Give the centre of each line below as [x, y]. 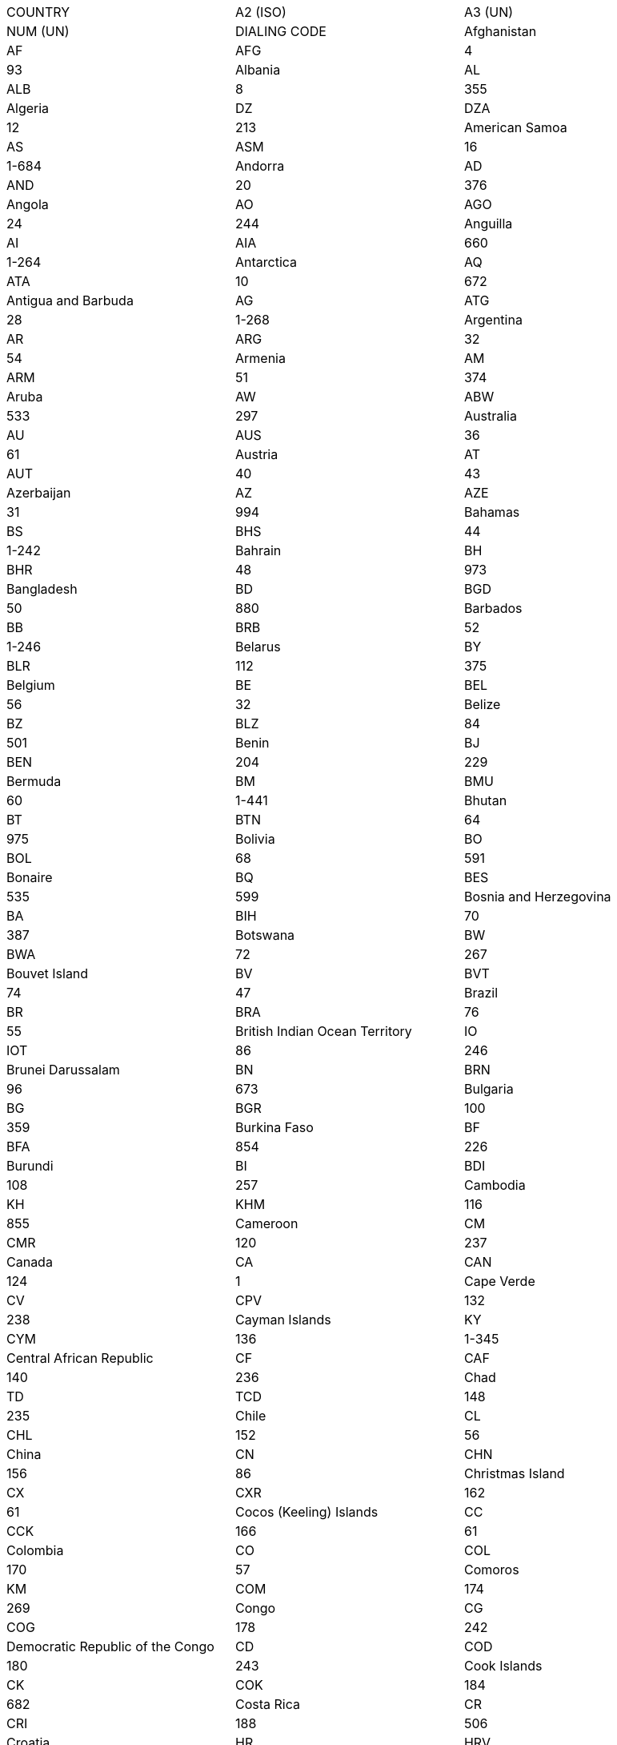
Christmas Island [514, 1473]
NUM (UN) [38, 31]
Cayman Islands [283, 1320]
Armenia [260, 358]
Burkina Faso [274, 1127]
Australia [490, 416]
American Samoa [515, 127]
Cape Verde [499, 1281]
